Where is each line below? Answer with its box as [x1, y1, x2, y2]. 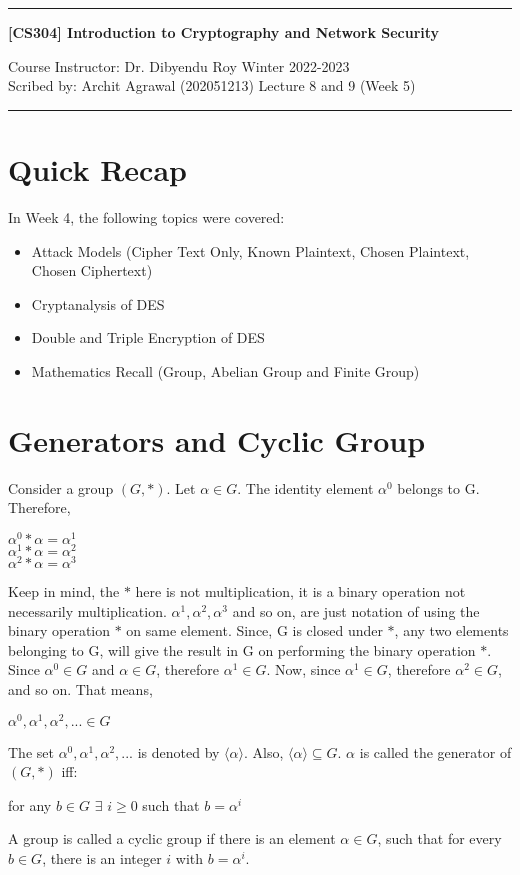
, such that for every [377, 828, 502, 849]
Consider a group [8, 477, 114, 498]
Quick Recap [8, 148, 187, 189]
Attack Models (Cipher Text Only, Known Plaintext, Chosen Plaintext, [31, 240, 470, 261]
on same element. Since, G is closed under [126, 620, 383, 641]
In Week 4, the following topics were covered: [8, 206, 285, 227]
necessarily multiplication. [8, 600, 167, 621]
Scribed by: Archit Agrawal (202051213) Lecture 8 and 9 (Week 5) [8, 75, 416, 96]
